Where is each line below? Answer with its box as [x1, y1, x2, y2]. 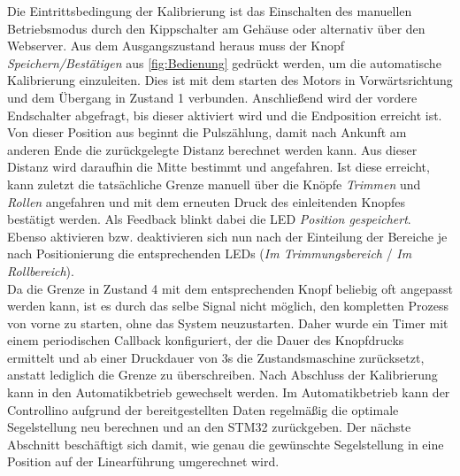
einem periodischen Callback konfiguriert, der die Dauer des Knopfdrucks [7, 331, 404, 349]
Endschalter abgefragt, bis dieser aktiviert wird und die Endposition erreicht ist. [7, 105, 442, 124]
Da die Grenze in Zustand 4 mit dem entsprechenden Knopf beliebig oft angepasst [7, 279, 453, 297]
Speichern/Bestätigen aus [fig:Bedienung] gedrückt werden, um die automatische [7, 53, 441, 72]
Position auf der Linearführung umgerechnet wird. [7, 452, 280, 471]
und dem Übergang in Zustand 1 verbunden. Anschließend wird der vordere [7, 88, 418, 106]
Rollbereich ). [7, 261, 74, 280]
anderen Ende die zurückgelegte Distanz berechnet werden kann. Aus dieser [7, 140, 418, 158]
